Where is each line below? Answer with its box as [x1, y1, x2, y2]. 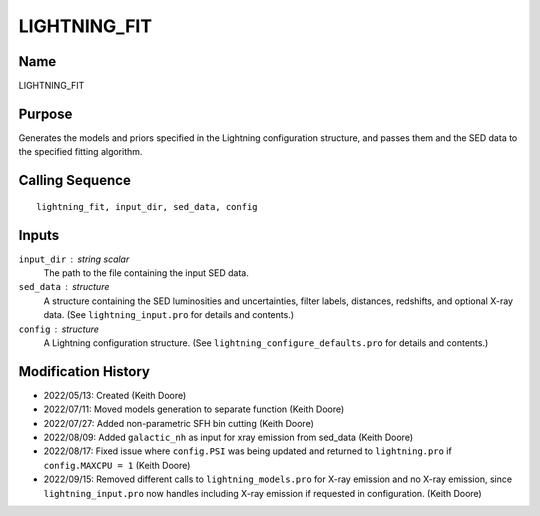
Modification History [18, 363, 150, 380]
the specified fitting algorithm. [18, 146, 143, 158]
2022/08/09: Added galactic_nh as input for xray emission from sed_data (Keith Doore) [43, 431, 414, 444]
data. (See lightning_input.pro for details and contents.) [43, 309, 295, 321]
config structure [18, 323, 100, 335]
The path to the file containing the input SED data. [43, 267, 250, 279]
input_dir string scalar [18, 253, 130, 265]
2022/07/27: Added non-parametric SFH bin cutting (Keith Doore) [43, 417, 315, 429]
